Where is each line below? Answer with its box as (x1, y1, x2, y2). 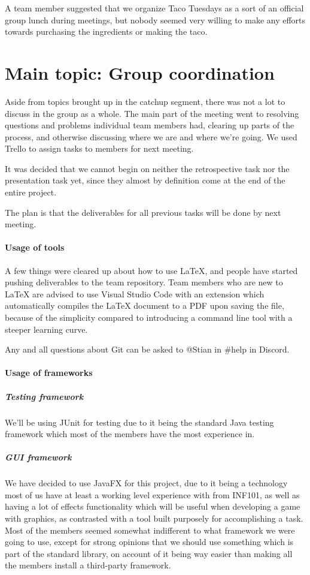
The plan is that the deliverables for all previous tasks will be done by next (5, 206, 281, 218)
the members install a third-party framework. (5, 559, 171, 571)
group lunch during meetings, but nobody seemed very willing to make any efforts (5, 13, 306, 26)
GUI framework (5, 451, 72, 463)
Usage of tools (5, 241, 65, 254)
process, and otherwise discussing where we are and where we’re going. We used (5, 130, 297, 143)
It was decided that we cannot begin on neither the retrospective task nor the (5, 162, 290, 174)
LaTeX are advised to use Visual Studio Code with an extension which (5, 287, 265, 300)
